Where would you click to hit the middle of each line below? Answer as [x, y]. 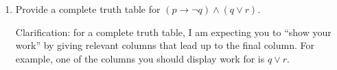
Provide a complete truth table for [88, 9]
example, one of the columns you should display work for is [140, 58]
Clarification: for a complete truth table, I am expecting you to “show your [173, 32]
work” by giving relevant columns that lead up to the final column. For [165, 45]
